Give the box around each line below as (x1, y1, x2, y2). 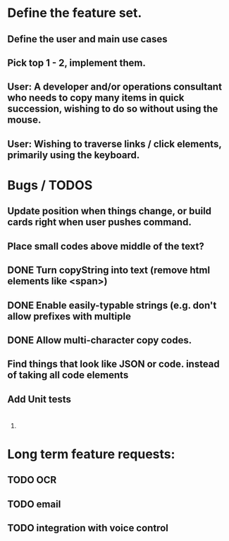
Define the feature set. (7, 5, 142, 21)
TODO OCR (7, 474, 57, 486)
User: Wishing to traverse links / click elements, (7, 138, 222, 150)
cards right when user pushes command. (7, 217, 192, 229)
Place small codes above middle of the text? (7, 240, 204, 252)
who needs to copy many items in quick (7, 92, 185, 104)
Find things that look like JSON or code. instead (7, 358, 220, 370)
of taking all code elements (7, 369, 129, 382)
